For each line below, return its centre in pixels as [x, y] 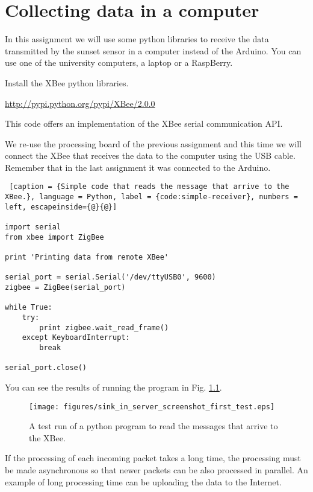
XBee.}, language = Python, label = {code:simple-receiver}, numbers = [151, 197]
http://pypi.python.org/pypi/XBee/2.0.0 [80, 103]
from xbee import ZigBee [54, 237]
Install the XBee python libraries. [67, 82]
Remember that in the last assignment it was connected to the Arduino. [138, 167]
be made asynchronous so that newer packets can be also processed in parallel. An [156, 469]
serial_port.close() [46, 368]
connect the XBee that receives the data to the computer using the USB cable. [150, 155]
